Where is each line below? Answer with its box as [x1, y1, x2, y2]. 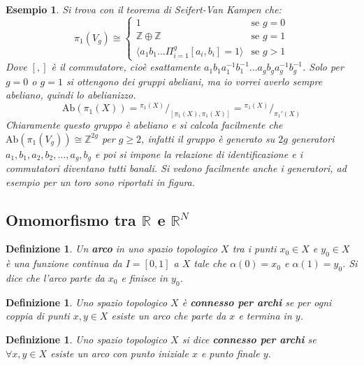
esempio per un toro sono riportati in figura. [6, 174, 196, 189]
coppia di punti [6, 308, 70, 323]
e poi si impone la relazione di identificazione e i [95, 146, 303, 161]
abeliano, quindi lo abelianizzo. [6, 87, 136, 102]
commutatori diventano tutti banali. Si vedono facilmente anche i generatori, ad [6, 160, 347, 175]
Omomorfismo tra [6, 208, 136, 230]
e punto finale [201, 345, 260, 360]
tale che [194, 256, 227, 271]
